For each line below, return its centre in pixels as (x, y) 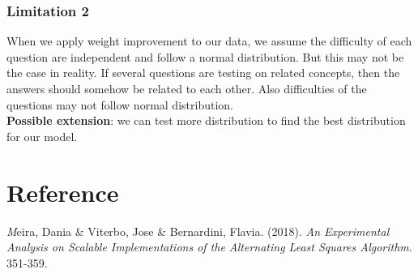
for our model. (42, 136)
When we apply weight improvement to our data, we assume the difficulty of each (209, 41)
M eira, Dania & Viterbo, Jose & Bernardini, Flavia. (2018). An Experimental (198, 231)
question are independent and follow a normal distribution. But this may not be (205, 56)
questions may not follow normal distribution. (120, 104)
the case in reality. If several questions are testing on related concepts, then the (203, 73)
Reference (63, 192)
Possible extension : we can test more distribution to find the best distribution (206, 120)
